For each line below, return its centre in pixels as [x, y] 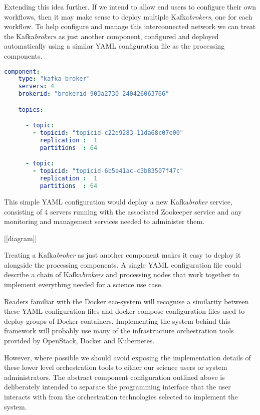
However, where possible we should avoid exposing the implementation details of [127, 357]
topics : [31, 110]
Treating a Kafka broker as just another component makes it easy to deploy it [122, 255]
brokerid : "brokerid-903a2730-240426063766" [94, 94]
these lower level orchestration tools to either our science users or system [116, 367]
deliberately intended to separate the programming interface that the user [117, 387]
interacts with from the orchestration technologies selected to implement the [121, 396]
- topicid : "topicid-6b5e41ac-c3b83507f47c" [108, 171]
